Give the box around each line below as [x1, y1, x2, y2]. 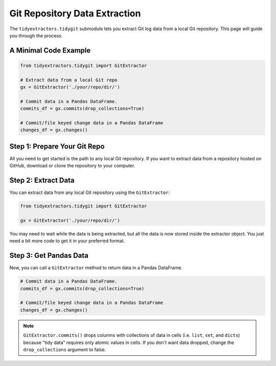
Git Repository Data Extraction [9, 8, 141, 19]
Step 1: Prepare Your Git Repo [9, 142, 105, 150]
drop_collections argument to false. [23, 347, 106, 353]
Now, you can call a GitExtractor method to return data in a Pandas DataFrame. [9, 265, 182, 271]
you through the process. [9, 32, 63, 38]
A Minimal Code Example [9, 46, 91, 55]
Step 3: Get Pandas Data [9, 251, 89, 260]
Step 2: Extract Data [9, 176, 75, 185]
